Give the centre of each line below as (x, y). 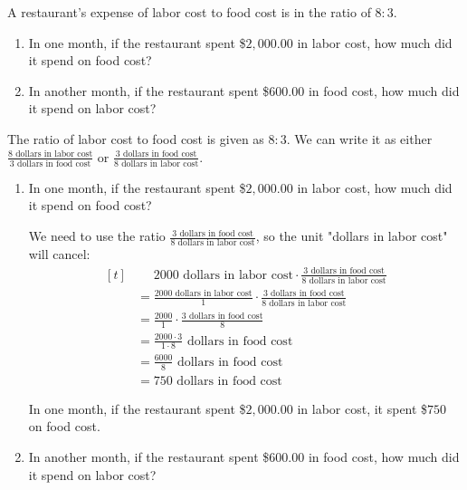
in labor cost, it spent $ (362, 408)
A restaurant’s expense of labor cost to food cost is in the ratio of (189, 12)
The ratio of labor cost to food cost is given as (136, 138)
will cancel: (59, 254)
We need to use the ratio (97, 236)
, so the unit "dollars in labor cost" (352, 236)
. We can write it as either (359, 138)
